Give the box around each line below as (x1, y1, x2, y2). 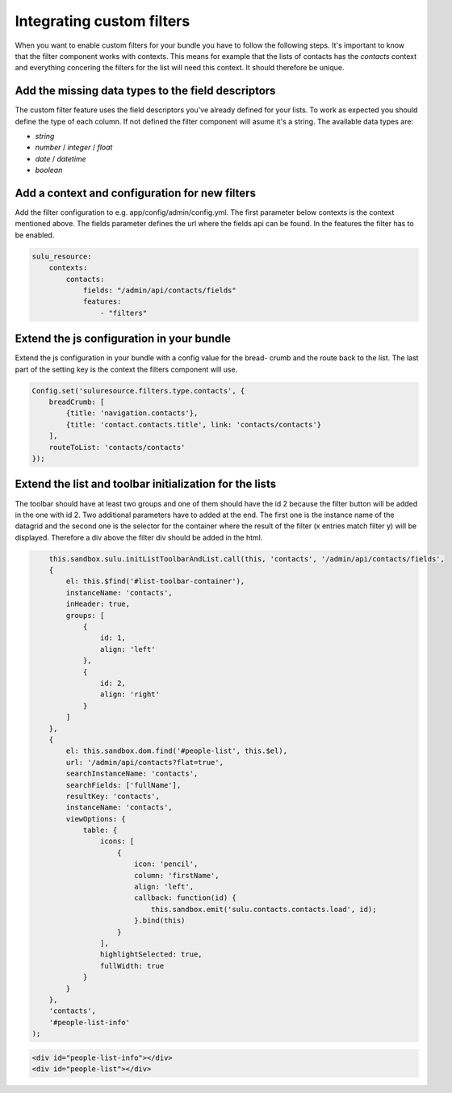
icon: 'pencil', (133, 860, 199, 868)
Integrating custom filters (15, 12, 190, 30)
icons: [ (99, 837, 135, 846)
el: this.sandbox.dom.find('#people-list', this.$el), (65, 746, 288, 755)
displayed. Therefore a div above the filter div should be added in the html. (15, 532, 263, 542)
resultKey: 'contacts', (65, 792, 161, 801)
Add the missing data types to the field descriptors (15, 84, 276, 98)
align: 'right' (99, 690, 161, 699)
